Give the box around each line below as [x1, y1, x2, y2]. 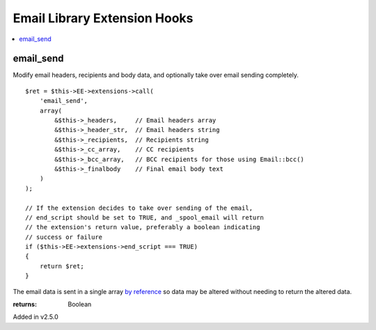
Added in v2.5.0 [13, 313, 58, 321]
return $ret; [39, 262, 84, 270]
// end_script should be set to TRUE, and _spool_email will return [25, 213, 264, 222]
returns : [13, 300, 38, 308]
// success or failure [25, 233, 103, 241]
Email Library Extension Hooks [13, 10, 194, 26]
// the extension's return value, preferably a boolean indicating [25, 223, 260, 231]
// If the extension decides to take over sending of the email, [25, 204, 253, 212]
